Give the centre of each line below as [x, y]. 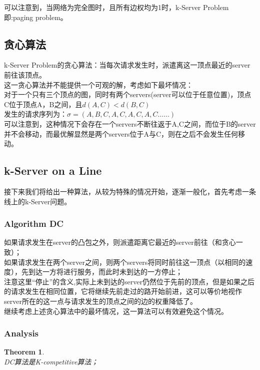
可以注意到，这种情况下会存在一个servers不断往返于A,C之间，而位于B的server [130, 123]
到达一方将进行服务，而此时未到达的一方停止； [105, 272]
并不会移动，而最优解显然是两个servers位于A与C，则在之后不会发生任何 [121, 133]
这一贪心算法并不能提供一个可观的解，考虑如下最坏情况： [98, 84]
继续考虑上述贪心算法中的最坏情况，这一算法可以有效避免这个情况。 [116, 311]
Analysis [21, 333]
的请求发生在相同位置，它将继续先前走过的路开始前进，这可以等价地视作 [123, 291]
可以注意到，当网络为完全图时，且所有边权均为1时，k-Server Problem [116, 7]
